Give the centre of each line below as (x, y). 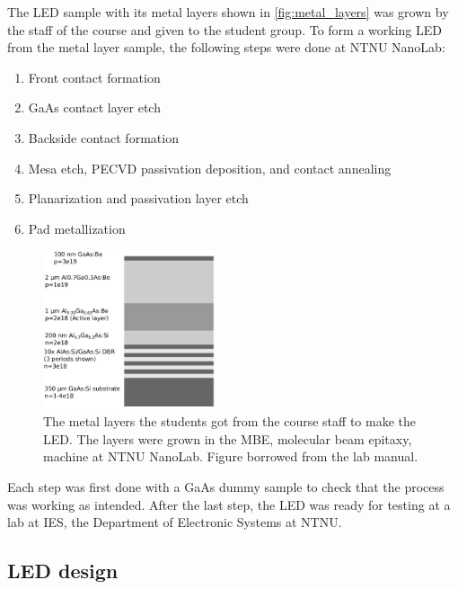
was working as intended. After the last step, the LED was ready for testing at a (229, 504)
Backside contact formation (103, 137)
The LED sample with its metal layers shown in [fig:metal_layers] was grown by (228, 12)
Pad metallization (77, 228)
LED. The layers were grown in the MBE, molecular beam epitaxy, (228, 438)
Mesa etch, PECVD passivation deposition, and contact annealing (210, 168)
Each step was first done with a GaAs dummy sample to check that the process (226, 486)
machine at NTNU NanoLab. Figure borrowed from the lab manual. (231, 456)
